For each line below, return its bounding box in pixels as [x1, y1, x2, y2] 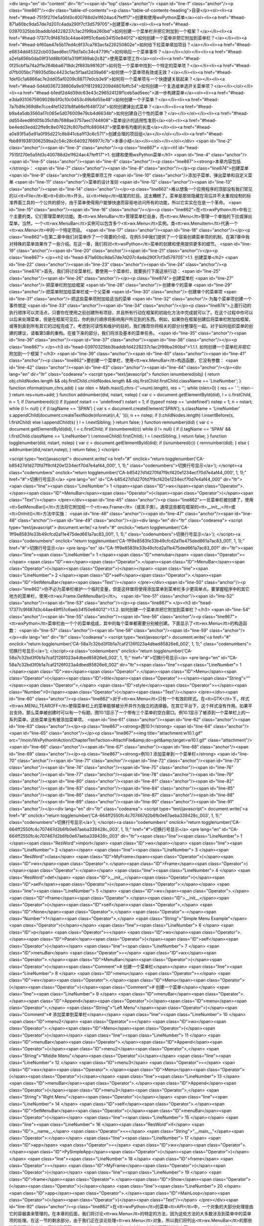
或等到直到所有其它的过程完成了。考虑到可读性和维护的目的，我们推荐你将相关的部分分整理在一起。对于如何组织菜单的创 [9, 323, 253, 329]
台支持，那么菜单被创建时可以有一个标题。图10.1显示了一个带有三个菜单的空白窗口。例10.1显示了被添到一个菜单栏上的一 [9, 710, 250, 715]
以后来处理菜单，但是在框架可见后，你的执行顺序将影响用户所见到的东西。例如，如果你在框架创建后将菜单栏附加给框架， [9, 316, 253, 322]
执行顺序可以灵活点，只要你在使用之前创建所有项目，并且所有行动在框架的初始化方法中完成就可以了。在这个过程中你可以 [9, 309, 253, 315]
